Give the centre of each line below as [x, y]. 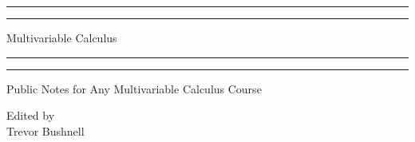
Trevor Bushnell [45, 130]
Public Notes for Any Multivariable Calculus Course [134, 88]
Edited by [31, 115]
